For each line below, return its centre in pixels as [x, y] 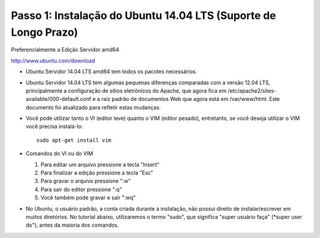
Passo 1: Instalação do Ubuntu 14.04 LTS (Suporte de [143, 15]
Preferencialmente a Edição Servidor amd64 [65, 50]
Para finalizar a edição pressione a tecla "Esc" [97, 173]
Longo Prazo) [44, 32]
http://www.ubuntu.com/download [53, 61]
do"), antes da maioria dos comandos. [72, 225]
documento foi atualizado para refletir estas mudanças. [93, 107]
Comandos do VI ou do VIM [60, 154]
